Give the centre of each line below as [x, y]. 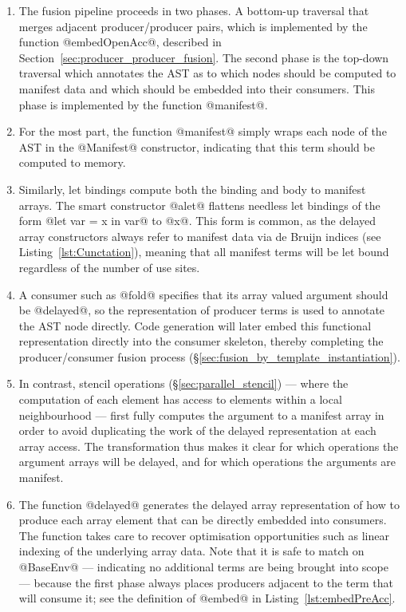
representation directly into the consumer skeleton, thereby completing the [201, 341]
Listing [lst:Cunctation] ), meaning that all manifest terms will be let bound [204, 252]
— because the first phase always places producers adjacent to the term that [206, 582]
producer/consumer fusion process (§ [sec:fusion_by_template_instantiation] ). [209, 356]
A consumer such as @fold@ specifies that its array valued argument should [203, 294]
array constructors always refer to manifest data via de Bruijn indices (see [200, 236]
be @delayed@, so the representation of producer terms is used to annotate [202, 310]
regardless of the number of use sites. [109, 267]
